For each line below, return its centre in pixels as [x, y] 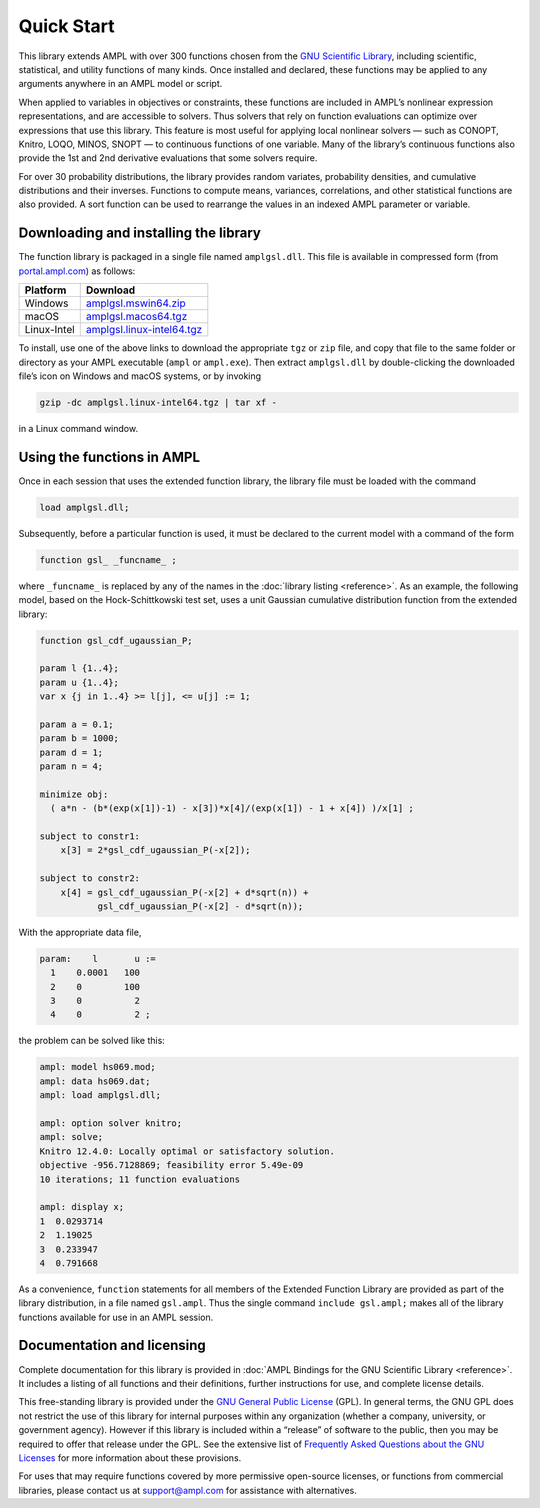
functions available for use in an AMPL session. [116, 1317]
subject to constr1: [89, 836]
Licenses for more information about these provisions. [130, 1457]
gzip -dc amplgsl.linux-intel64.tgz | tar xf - [158, 402]
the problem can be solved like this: [91, 1041]
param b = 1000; [79, 738]
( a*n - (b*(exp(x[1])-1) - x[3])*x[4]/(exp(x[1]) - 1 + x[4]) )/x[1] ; [232, 808]
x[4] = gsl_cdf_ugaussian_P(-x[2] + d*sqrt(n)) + [184, 892]
